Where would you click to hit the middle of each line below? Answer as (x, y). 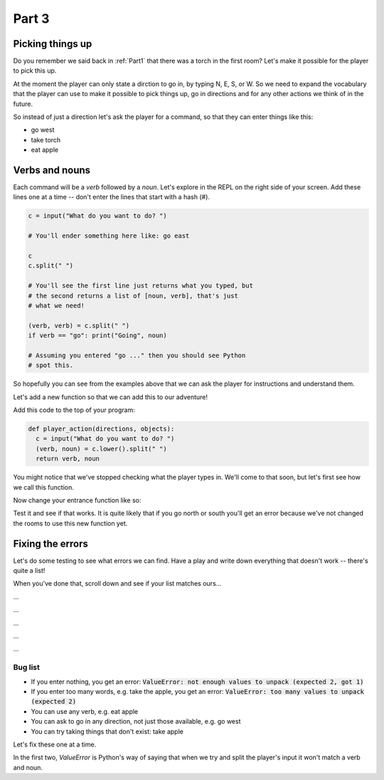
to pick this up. (35, 70)
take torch (46, 139)
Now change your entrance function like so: (77, 500)
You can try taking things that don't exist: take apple (107, 731)
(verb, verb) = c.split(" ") (79, 325)
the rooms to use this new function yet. (70, 523)
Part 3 (31, 19)
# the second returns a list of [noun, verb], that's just (133, 296)
